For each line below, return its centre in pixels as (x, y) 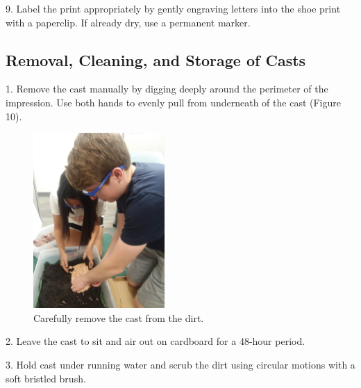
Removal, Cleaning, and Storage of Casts (156, 59)
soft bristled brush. (46, 378)
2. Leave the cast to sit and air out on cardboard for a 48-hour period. (156, 341)
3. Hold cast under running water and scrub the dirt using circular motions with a (180, 364)
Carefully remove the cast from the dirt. (119, 317)
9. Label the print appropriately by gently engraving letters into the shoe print (173, 8)
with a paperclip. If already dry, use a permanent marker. (128, 22)
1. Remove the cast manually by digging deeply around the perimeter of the (167, 89)
